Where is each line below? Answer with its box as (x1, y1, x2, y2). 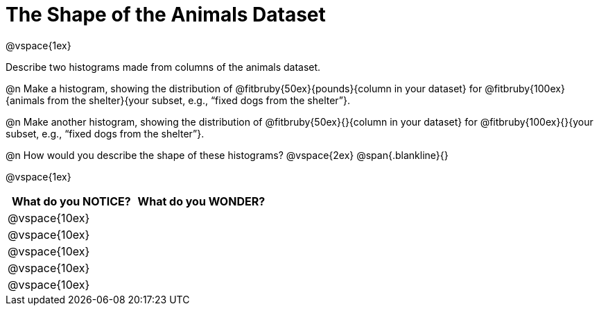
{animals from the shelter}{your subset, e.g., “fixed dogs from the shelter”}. (6, 94, 351, 106)
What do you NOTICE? (11, 194, 131, 208)
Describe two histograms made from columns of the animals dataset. (6, 60, 321, 73)
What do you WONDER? (137, 194, 266, 208)
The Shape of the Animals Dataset (6, 3, 326, 26)
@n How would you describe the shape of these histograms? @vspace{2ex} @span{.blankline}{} (6, 149, 449, 161)
